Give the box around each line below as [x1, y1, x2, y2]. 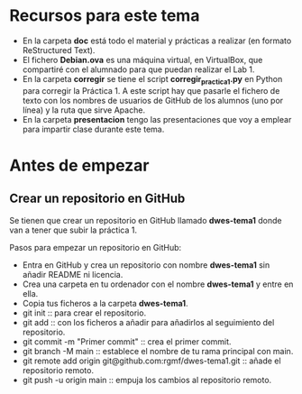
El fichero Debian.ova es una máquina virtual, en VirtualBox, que [22, 54, 263, 65]
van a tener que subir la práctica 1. [9, 224, 138, 235]
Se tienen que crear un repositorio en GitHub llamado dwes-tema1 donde [9, 215, 282, 225]
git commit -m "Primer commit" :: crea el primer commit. [22, 335, 232, 347]
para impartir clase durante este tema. [22, 124, 165, 134]
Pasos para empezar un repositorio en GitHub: [9, 242, 182, 252]
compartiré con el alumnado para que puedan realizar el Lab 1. [22, 64, 255, 75]
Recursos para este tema [9, 5, 200, 26]
